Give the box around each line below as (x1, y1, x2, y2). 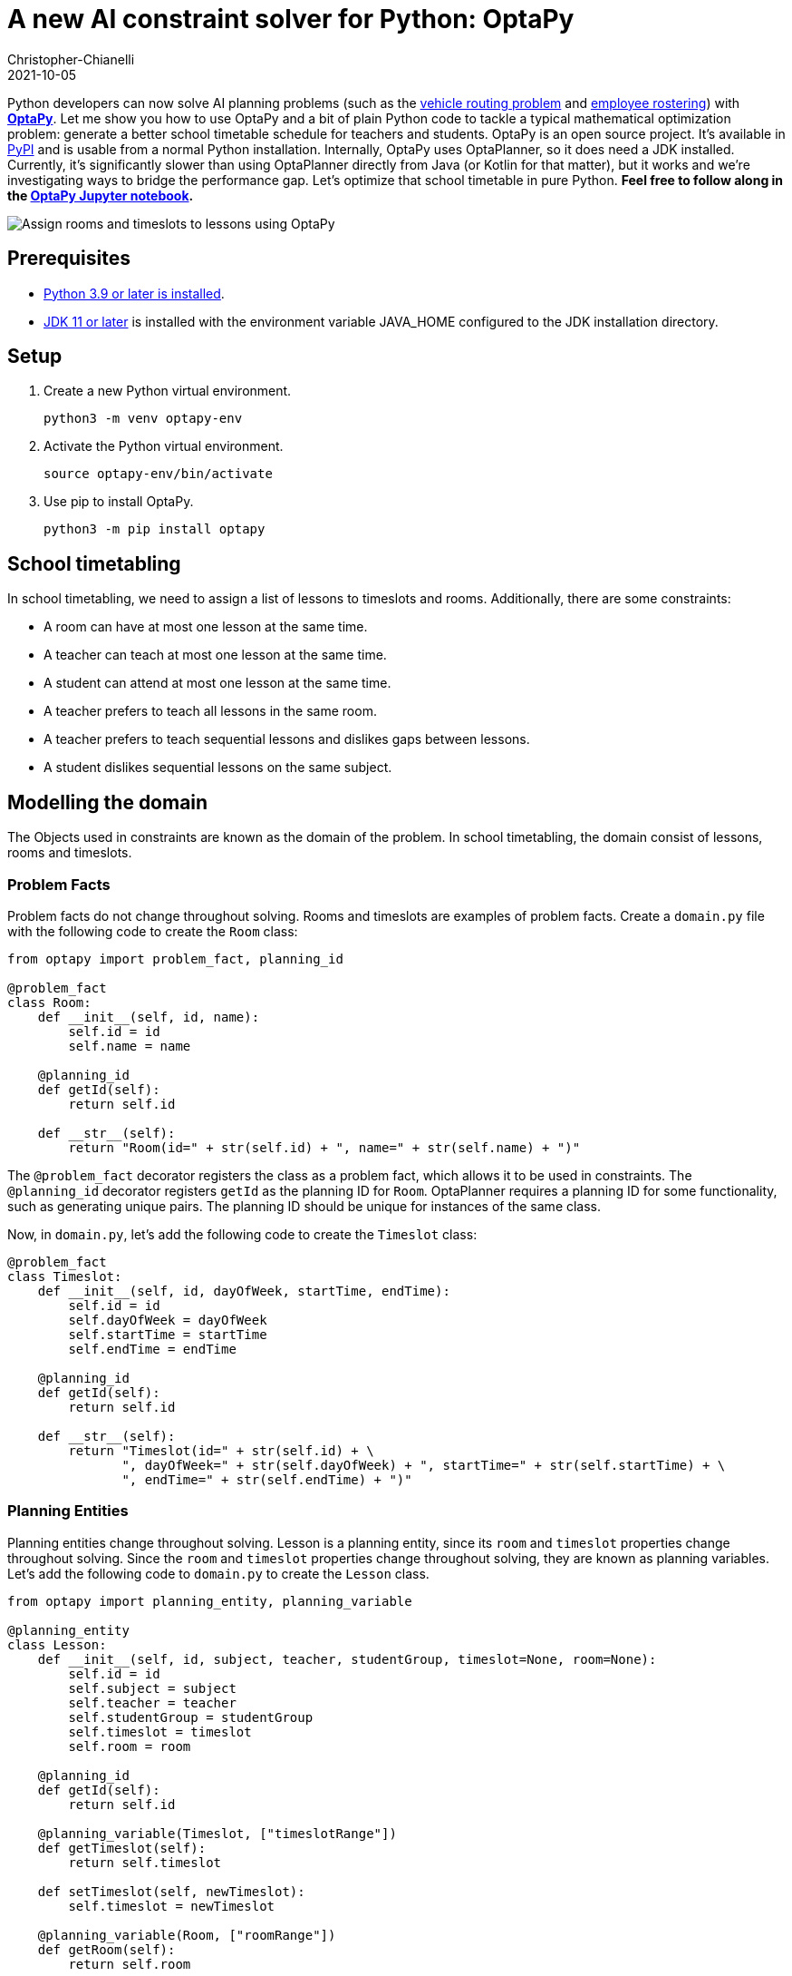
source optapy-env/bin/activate (43, 466, 273, 482)
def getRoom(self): (37, 1942, 176, 1957)
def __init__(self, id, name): (37, 1009, 260, 1024)
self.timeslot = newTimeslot (68, 1898, 275, 1913)
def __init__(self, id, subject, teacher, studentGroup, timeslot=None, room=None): (37, 1651, 657, 1667)
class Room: (7, 994, 92, 1010)
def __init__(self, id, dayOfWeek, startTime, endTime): (37, 1283, 450, 1298)
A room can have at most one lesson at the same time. (43, 619, 368, 635)
